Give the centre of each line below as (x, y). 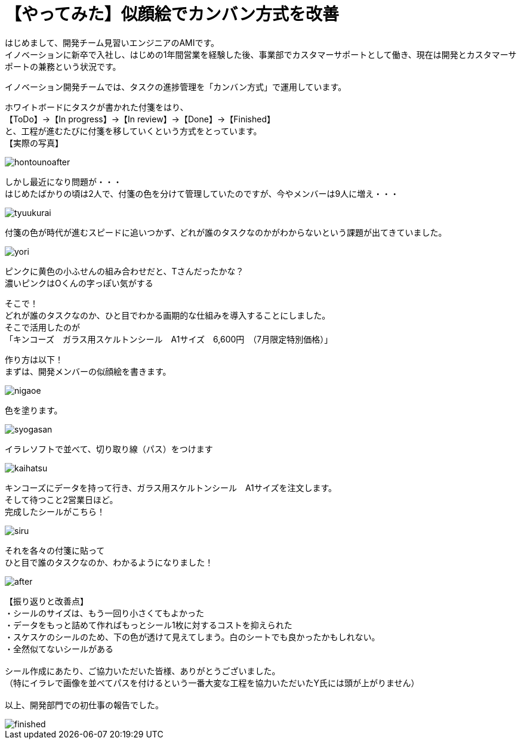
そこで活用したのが (42, 327)
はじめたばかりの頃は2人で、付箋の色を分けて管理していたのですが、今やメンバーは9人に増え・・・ (202, 193)
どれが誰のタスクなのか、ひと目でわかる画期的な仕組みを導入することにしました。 (168, 315)
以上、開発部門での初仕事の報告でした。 (84, 705)
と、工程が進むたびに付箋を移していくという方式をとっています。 (133, 131)
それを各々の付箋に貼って (55, 550)
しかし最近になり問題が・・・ (63, 181)
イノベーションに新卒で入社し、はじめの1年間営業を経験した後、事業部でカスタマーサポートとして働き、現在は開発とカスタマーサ (261, 54)
